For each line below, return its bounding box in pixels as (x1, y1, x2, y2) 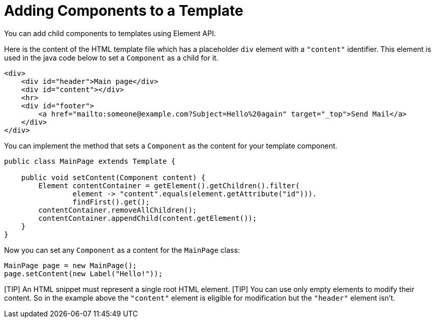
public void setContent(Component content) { (21, 173, 206, 182)
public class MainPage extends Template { (4, 157, 176, 165)
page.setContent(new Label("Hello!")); (4, 269, 163, 278)
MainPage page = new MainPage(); (4, 261, 137, 270)
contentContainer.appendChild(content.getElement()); (38, 214, 257, 222)
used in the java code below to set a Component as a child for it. (4, 53, 219, 62)
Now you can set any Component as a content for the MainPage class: (4, 245, 240, 254)
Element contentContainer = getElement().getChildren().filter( (38, 181, 300, 190)
